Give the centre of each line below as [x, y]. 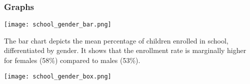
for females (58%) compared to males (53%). [72, 60]
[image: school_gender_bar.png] [58, 25]
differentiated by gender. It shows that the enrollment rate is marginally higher [125, 50]
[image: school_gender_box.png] [58, 76]
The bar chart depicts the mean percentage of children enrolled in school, [116, 40]
